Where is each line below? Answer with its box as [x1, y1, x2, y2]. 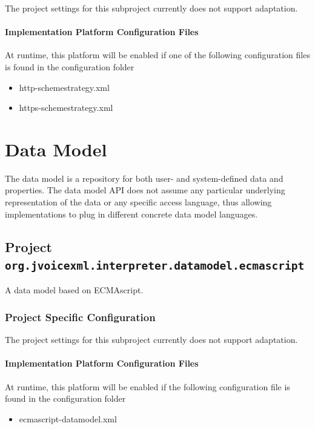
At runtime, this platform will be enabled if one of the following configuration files [5, 48, 310, 61]
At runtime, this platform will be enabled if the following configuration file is [5, 380, 290, 393]
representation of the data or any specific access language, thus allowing [5, 196, 272, 208]
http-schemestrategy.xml [19, 81, 110, 93]
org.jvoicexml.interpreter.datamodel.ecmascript [5, 259, 305, 273]
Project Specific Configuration [5, 309, 156, 324]
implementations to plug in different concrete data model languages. [5, 207, 258, 220]
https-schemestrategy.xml [19, 101, 113, 114]
